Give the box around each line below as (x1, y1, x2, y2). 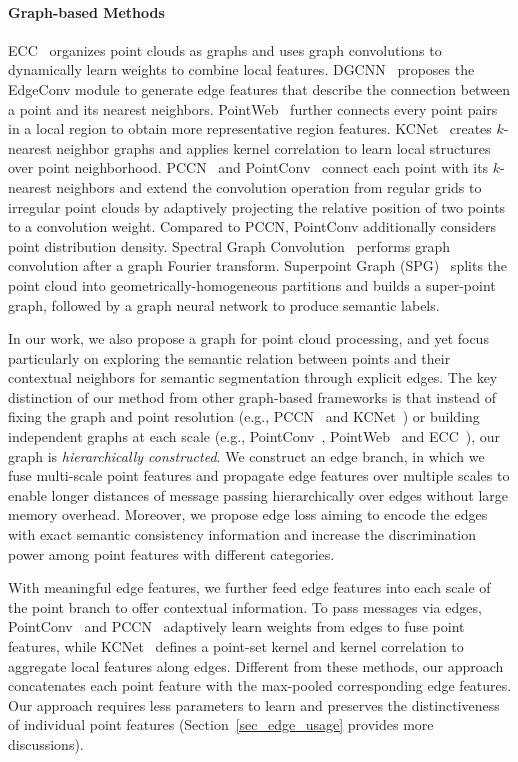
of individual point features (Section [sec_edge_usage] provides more (8, 714, 434, 735)
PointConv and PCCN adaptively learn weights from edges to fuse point (8, 616, 465, 637)
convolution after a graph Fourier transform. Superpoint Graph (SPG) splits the (8, 255, 508, 276)
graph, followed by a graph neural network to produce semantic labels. (8, 294, 440, 315)
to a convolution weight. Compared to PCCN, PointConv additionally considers (8, 216, 496, 237)
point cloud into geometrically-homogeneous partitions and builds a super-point (8, 274, 496, 295)
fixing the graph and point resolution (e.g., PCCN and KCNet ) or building (8, 406, 480, 427)
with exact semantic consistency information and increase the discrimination (8, 524, 476, 545)
